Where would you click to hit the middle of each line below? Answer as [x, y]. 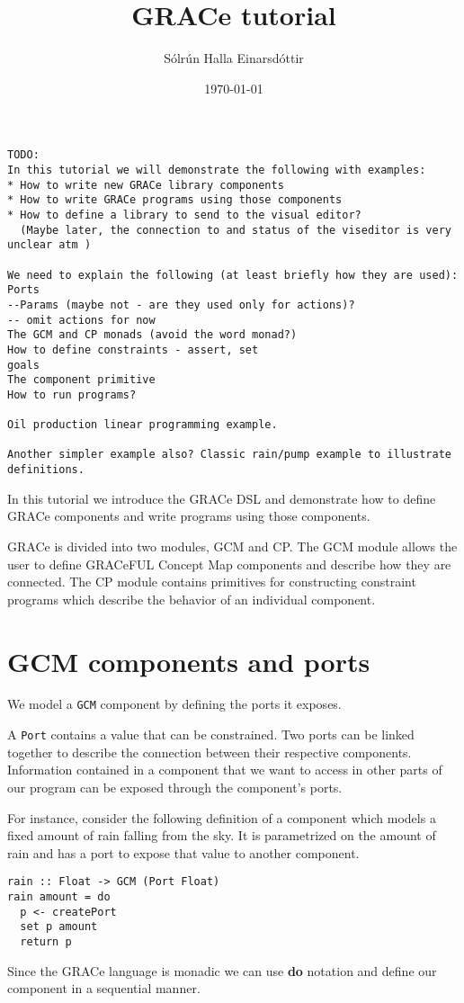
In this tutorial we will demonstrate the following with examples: [217, 170]
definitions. [46, 470]
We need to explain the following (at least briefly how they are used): [233, 275]
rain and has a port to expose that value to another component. [183, 852]
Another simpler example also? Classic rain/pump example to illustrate [229, 455]
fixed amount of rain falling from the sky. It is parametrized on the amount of [222, 835]
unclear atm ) [49, 245]
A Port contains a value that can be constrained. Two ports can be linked [211, 734]
